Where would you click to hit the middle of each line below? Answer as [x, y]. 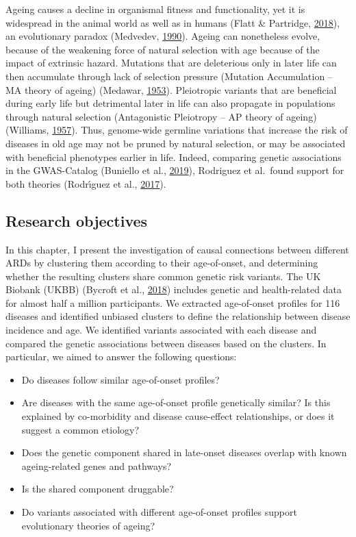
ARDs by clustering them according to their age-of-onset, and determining [162, 263]
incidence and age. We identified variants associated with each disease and [161, 330]
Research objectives [77, 220]
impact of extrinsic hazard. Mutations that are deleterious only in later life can [171, 63]
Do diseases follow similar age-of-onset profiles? [120, 379]
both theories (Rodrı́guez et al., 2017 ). [86, 183]
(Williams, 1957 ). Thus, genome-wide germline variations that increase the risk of [177, 130]
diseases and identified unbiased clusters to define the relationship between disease [178, 316]
